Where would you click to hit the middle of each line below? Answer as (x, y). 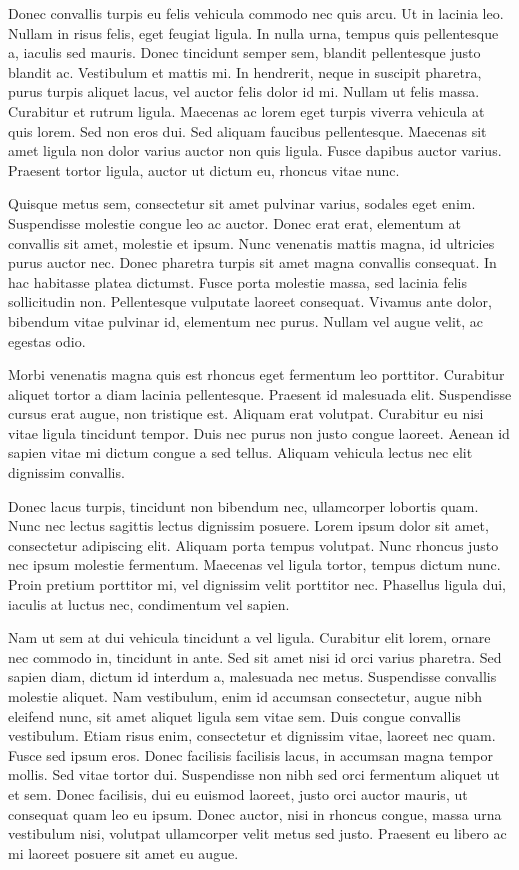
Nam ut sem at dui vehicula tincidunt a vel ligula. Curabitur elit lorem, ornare (249, 637)
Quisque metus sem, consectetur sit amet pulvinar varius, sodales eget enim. (242, 203)
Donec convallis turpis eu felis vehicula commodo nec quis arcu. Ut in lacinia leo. (256, 13)
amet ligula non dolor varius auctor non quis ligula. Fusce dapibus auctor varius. (255, 150)
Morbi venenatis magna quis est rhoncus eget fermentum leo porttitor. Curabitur (256, 374)
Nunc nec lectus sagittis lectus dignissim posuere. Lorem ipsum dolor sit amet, (248, 525)
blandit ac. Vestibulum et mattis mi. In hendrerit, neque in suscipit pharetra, (245, 71)
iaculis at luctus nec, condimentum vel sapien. (149, 603)
